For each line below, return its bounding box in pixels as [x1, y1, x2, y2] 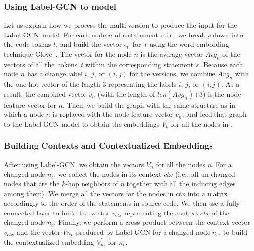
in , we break [166, 29, 206, 39]
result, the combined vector [4, 88, 86, 99]
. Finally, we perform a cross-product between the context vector [54, 217, 250, 227]
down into [213, 29, 243, 39]
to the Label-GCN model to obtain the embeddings [4, 118, 160, 129]
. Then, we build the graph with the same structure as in [62, 99, 236, 109]
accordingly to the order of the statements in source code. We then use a [4, 198, 224, 208]
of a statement [114, 29, 158, 39]
